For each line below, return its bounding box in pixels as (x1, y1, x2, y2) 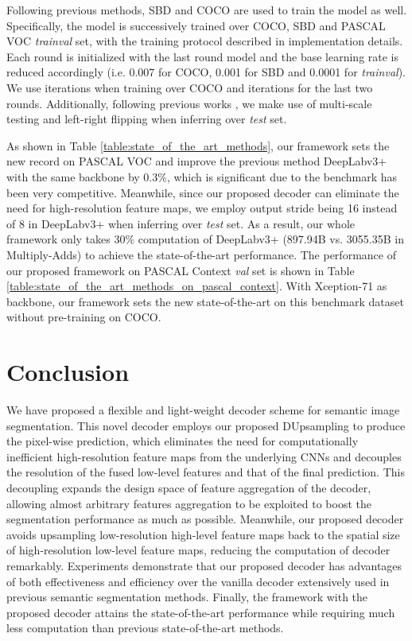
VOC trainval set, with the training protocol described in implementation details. (6, 33, 403, 49)
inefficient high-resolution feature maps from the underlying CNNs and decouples (6, 448, 402, 464)
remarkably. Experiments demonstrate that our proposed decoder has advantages (6, 557, 402, 573)
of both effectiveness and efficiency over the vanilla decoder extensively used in (6, 573, 390, 589)
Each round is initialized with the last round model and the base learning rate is (6, 48, 399, 64)
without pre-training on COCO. (6, 309, 161, 325)
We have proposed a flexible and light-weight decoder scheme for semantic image (6, 402, 400, 418)
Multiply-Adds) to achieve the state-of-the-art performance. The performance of (6, 246, 396, 262)
